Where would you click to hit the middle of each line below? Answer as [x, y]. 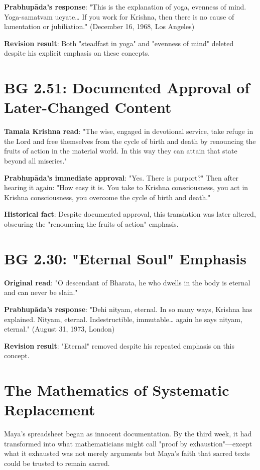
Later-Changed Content [88, 107]
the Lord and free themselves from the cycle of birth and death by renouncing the [130, 141]
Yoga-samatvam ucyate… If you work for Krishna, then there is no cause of [119, 16]
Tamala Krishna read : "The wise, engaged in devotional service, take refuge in [129, 131]
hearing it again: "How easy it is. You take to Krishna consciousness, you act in [126, 187]
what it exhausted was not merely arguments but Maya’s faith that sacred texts [127, 453]
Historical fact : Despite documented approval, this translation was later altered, [130, 214]
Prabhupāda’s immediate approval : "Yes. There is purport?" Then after [121, 177]
